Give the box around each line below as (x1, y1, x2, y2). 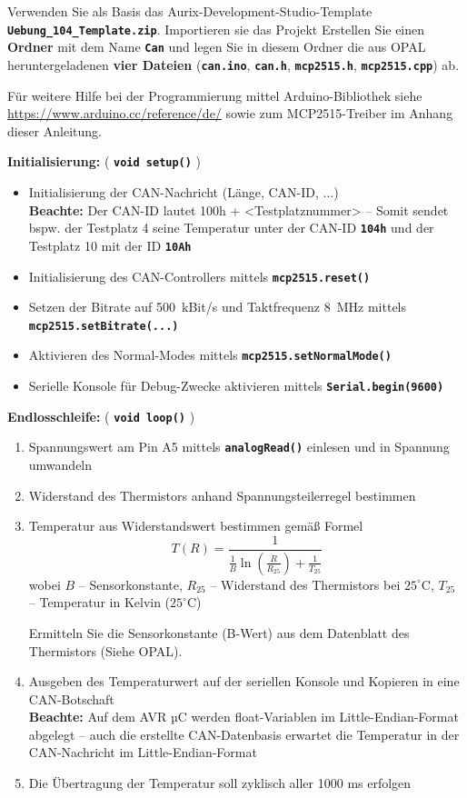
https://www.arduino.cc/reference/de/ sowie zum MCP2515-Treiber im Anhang (7, 104, 453, 123)
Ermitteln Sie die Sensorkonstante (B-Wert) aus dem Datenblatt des (28, 623, 410, 642)
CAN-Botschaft (28, 689, 114, 708)
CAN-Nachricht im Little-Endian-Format (28, 743, 257, 762)
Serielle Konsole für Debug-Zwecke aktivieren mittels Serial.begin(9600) (28, 376, 444, 395)
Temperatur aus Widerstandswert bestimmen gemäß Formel (28, 516, 363, 535)
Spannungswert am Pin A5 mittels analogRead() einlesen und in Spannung (28, 437, 450, 456)
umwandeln (28, 455, 93, 474)
